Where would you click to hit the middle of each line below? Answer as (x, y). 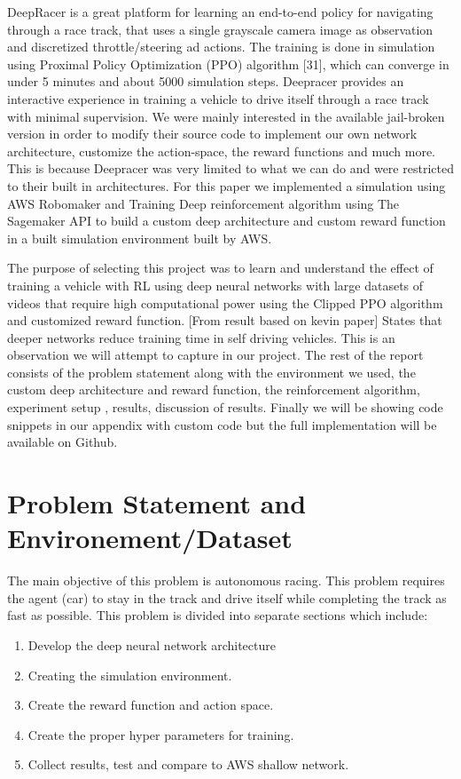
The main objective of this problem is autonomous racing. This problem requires (226, 580)
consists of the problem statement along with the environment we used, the (211, 372)
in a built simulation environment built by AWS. (140, 238)
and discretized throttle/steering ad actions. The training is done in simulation (221, 47)
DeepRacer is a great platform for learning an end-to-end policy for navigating (220, 12)
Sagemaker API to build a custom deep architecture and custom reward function (227, 221)
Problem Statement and (157, 503)
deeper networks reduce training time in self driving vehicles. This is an (201, 337)
